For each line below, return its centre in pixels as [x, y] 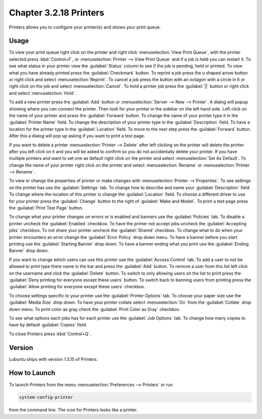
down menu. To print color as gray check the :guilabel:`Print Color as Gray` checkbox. [95, 309]
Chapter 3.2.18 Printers [57, 13]
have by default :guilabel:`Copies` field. [48, 325]
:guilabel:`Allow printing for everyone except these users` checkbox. [77, 287]
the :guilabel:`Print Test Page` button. [46, 208]
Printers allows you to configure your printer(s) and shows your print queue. [85, 27]
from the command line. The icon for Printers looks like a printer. [73, 410]
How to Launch [32, 373]
